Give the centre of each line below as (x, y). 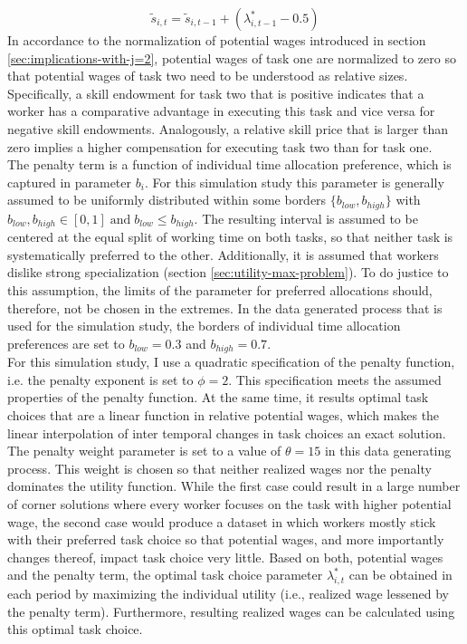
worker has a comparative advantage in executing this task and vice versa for (221, 111)
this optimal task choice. (75, 629)
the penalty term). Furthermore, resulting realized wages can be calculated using (231, 611)
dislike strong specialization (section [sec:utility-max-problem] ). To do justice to (228, 272)
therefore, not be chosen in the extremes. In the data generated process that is (225, 308)
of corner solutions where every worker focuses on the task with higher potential (229, 504)
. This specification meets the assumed (335, 379)
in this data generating (388, 451)
